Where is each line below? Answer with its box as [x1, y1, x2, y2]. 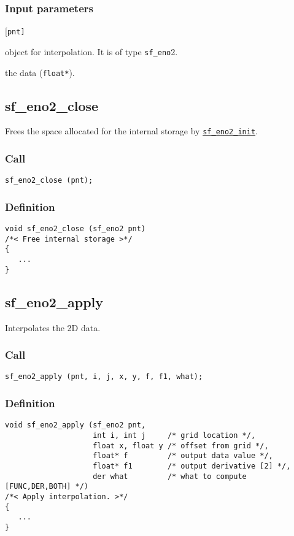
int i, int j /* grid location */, [93, 431, 256, 440]
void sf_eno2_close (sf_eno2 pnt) [5, 224, 146, 234]
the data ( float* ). [5, 66, 75, 78]
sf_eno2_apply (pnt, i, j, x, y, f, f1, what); [5, 372, 203, 381]
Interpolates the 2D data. [5, 321, 101, 334]
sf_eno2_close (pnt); [5, 176, 93, 185]
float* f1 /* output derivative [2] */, [93, 461, 291, 470]
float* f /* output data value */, [93, 451, 273, 461]
